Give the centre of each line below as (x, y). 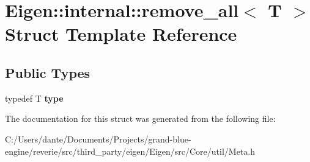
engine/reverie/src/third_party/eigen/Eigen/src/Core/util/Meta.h (130, 151)
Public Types (48, 72)
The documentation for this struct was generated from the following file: (140, 118)
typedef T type (34, 98)
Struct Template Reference (121, 34)
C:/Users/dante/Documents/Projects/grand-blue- (98, 139)
